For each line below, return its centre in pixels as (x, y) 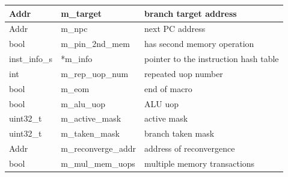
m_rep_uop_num (95, 73)
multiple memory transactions (200, 163)
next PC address (175, 29)
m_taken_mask (90, 133)
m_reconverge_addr (99, 148)
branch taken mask (179, 133)
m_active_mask (91, 118)
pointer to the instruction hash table (212, 59)
